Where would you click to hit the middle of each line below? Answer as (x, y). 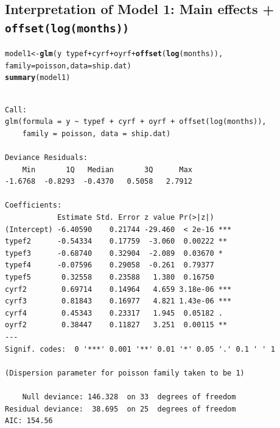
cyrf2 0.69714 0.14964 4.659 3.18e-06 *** (118, 289)
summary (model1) (38, 78)
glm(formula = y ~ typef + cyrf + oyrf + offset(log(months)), (136, 122)
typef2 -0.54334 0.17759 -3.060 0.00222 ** (116, 241)
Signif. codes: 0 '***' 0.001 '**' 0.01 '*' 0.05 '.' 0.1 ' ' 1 (140, 349)
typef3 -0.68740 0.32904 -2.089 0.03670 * (114, 253)
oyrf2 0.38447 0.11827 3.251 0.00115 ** (116, 325)
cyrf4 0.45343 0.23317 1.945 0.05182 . (114, 313)
